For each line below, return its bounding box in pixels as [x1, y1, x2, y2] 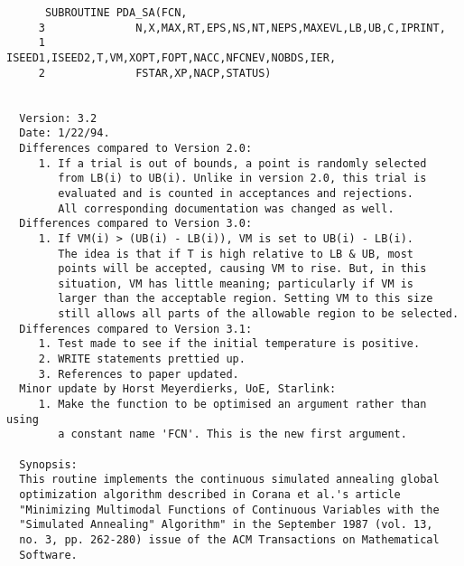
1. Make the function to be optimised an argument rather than [38, 398, 427, 411]
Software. [19, 548, 78, 561]
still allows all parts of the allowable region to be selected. [58, 307, 459, 321]
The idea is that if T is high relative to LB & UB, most [58, 247, 414, 260]
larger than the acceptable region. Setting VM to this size [58, 292, 433, 306]
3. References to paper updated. [38, 367, 239, 381]
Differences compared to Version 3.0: [19, 217, 253, 231]
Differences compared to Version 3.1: [19, 322, 253, 335]
